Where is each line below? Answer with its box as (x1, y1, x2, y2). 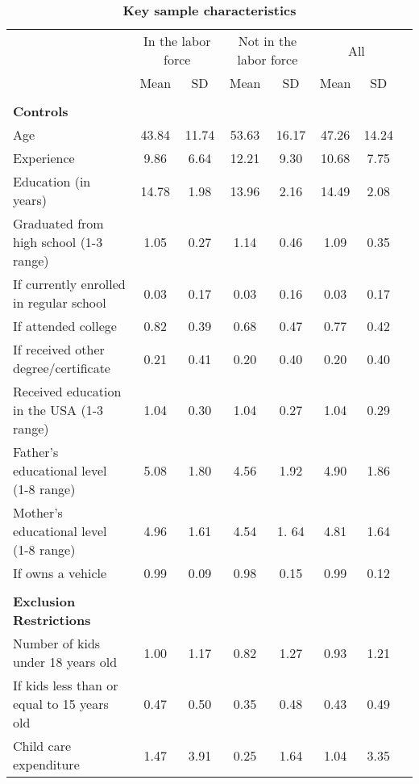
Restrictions (13, 610, 91, 629)
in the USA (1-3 (13, 400, 104, 419)
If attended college (13, 317, 117, 335)
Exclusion (13, 592, 76, 610)
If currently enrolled (13, 275, 126, 293)
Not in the (238, 31, 297, 50)
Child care (13, 736, 72, 755)
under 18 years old (13, 652, 118, 671)
